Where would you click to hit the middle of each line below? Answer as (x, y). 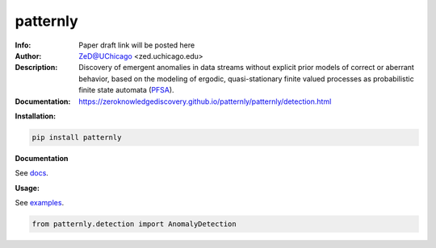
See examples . (40, 203)
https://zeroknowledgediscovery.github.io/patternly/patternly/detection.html (205, 101)
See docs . (31, 173)
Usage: (27, 188)
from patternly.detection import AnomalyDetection (134, 224)
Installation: (36, 116)
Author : (28, 56)
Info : (23, 45)
